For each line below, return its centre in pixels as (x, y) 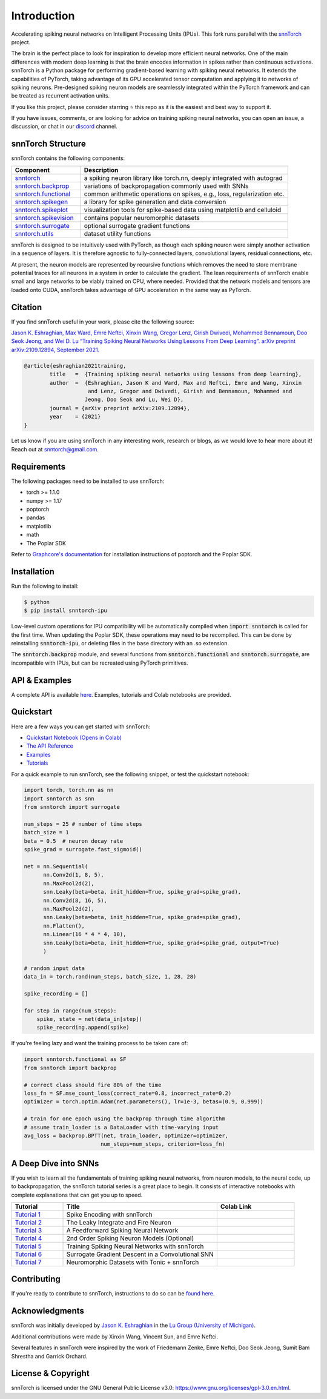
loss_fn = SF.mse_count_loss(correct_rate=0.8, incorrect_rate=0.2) (128, 1093)
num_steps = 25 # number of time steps (83, 824)
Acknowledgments (48, 1311)
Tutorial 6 (28, 1254)
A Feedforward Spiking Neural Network (122, 1230)
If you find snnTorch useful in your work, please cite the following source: (103, 322)
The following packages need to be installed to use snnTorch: (88, 481)
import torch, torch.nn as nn (69, 790)
